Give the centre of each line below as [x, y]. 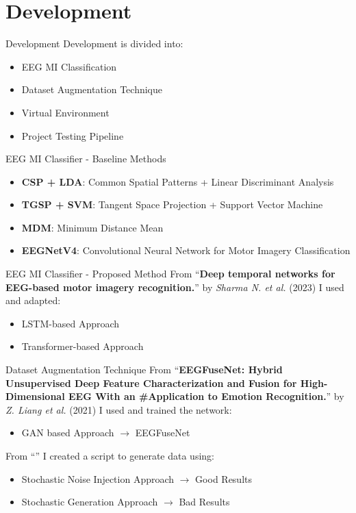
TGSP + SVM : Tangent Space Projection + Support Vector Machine [172, 204]
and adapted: [33, 300]
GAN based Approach [68, 433]
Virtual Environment [65, 112]
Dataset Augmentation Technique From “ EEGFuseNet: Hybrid [144, 370]
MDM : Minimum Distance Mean [92, 227]
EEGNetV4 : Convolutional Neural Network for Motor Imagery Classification [186, 250]
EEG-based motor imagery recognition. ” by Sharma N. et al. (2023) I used [175, 287]
